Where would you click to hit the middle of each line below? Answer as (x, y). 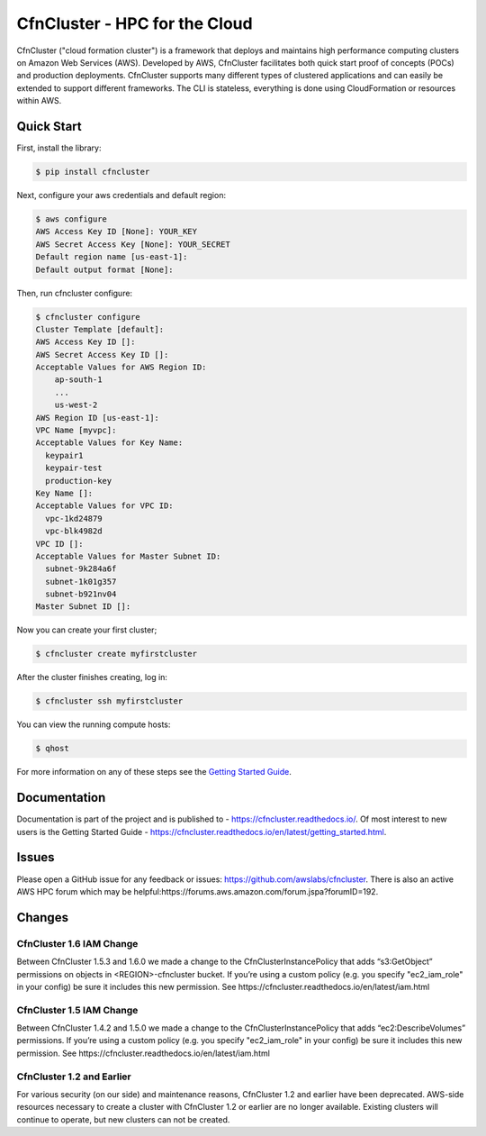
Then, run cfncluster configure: (75, 293)
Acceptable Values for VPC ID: (105, 506)
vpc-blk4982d (74, 531)
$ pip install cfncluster (93, 172)
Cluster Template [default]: (100, 329)
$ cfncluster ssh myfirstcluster (109, 701)
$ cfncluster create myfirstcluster (117, 654)
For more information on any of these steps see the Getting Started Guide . (154, 772)
